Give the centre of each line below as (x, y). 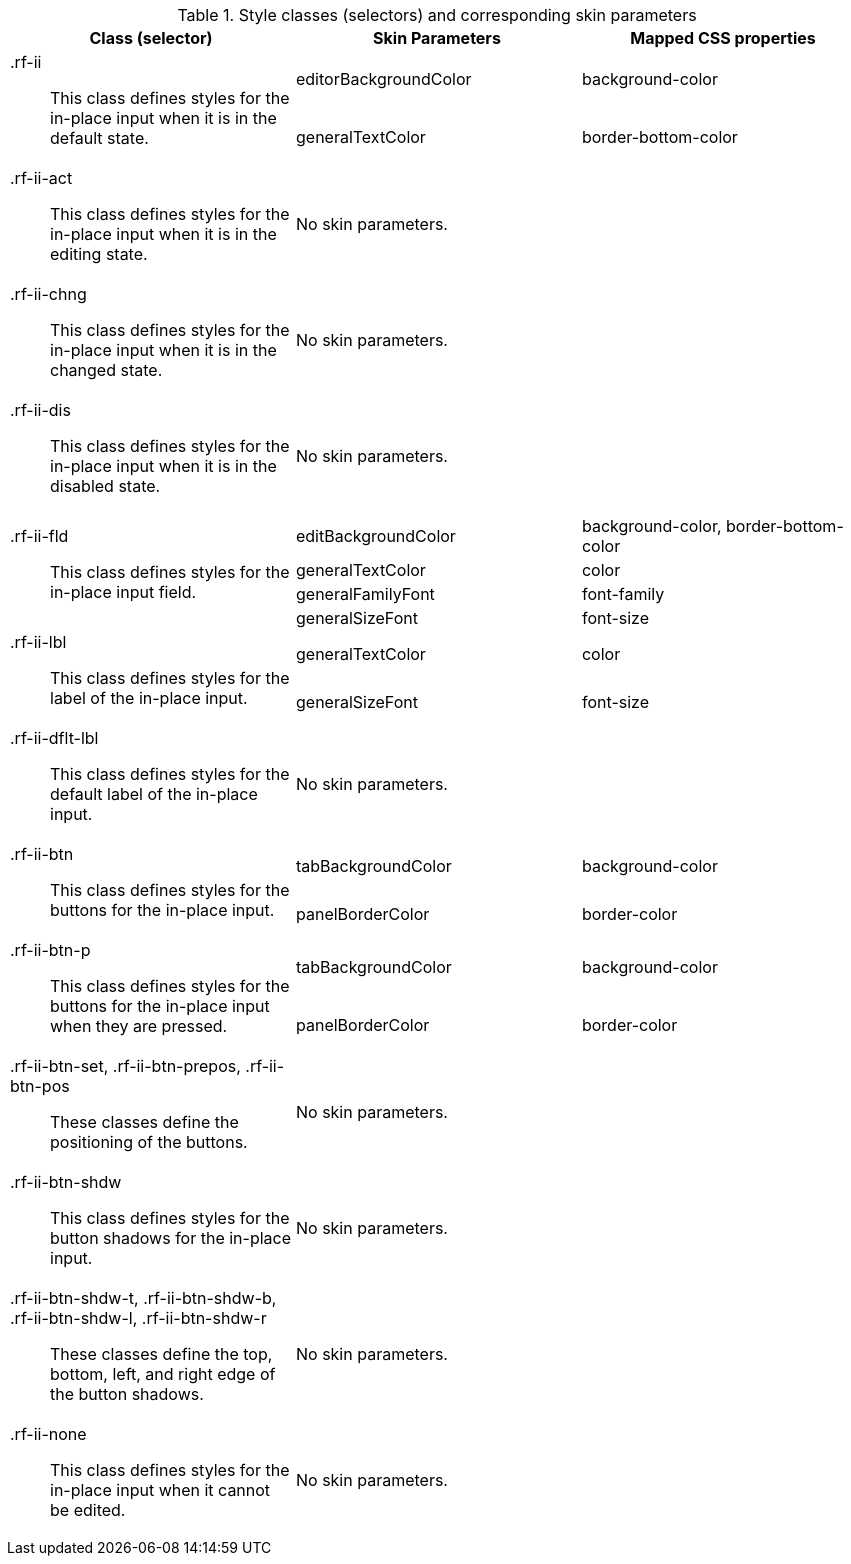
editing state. (99, 254)
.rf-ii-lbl (38, 642)
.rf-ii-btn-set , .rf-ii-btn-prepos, (125, 1066)
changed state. (106, 370)
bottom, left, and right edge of (163, 1374)
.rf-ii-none (48, 1434)
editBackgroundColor (375, 536)
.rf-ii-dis (40, 410)
